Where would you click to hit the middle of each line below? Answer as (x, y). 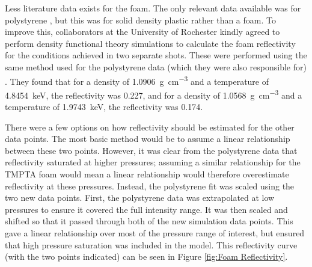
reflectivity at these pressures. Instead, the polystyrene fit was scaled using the (150, 186)
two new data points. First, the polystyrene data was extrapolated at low (140, 198)
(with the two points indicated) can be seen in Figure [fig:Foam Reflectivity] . (146, 256)
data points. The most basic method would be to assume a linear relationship (148, 139)
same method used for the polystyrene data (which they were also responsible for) (156, 66)
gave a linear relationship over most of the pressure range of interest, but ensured (155, 233)
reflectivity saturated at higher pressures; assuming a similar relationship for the (153, 162)
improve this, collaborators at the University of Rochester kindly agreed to (142, 32)
